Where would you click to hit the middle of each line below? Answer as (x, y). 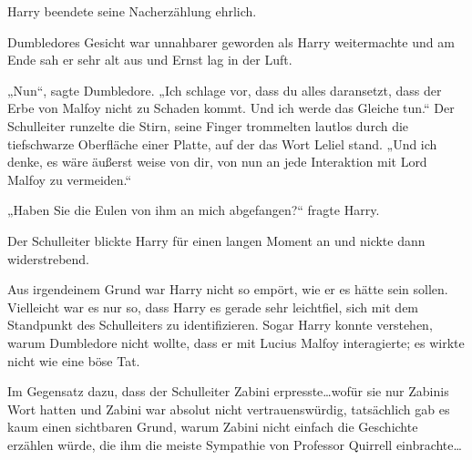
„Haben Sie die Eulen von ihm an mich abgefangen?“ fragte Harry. (194, 210)
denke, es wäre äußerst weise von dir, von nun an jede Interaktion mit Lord (217, 162)
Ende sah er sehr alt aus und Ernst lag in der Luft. (150, 60)
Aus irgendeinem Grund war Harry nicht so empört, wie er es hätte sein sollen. (228, 289)
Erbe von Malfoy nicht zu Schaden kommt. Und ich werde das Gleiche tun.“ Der (231, 108)
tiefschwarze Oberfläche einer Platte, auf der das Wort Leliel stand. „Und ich (222, 143)
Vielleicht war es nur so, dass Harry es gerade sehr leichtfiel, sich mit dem (213, 307)
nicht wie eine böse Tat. (74, 360)
